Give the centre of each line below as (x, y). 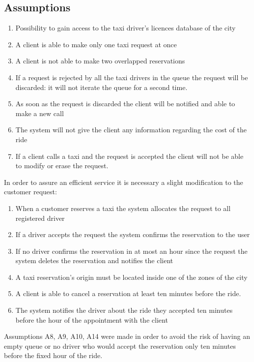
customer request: (30, 192)
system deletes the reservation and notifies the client (94, 260)
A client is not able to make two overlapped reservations (100, 61)
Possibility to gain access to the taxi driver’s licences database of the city (126, 28)
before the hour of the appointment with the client (92, 319)
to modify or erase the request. (62, 166)
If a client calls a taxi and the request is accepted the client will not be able (129, 156)
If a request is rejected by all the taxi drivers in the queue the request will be (132, 77)
